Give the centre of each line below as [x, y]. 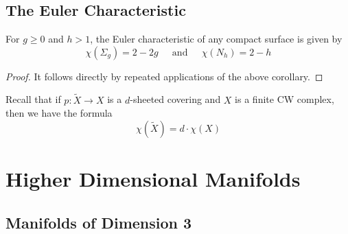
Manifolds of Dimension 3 [99, 222]
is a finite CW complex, [285, 99]
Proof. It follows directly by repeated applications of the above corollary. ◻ [164, 76]
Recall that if [33, 99]
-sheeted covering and [175, 99]
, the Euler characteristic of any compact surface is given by [216, 39]
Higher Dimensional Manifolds [153, 178]
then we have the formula [59, 113]
